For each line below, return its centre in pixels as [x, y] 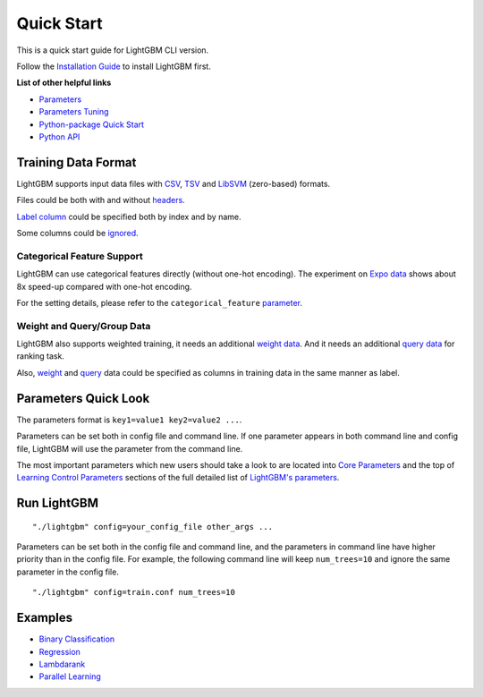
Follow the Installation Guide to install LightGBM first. [114, 66]
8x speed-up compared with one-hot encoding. [104, 286]
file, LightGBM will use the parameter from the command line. [130, 448]
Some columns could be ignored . [77, 233]
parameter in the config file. [68, 572]
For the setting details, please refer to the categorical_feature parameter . [160, 302]
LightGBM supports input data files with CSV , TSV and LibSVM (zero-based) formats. [174, 183]
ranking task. [40, 356]
